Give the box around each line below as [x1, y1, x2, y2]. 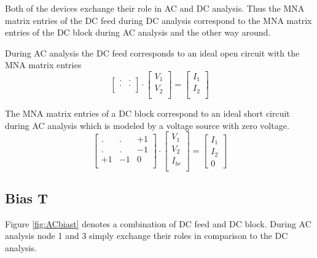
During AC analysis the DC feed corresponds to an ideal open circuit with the [5, 46, 300, 59]
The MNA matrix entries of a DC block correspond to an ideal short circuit [5, 106, 290, 119]
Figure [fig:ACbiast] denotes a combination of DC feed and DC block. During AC [5, 217, 311, 230]
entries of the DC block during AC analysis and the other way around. [5, 26, 271, 39]
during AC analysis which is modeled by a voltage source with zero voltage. [5, 119, 289, 131]
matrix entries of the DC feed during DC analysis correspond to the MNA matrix [5, 14, 312, 26]
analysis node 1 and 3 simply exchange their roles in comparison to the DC [5, 229, 288, 242]
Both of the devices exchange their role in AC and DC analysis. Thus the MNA [5, 2, 305, 14]
